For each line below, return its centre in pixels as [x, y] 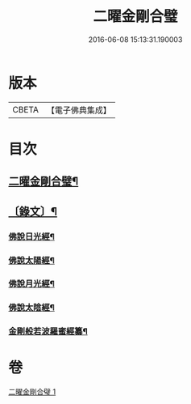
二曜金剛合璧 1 [32, 392]
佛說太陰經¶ [31, 308]
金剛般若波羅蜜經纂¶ [48, 331]
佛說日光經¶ [31, 236]
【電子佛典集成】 [79, 110]
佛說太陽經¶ [31, 260]
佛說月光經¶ [31, 284]
